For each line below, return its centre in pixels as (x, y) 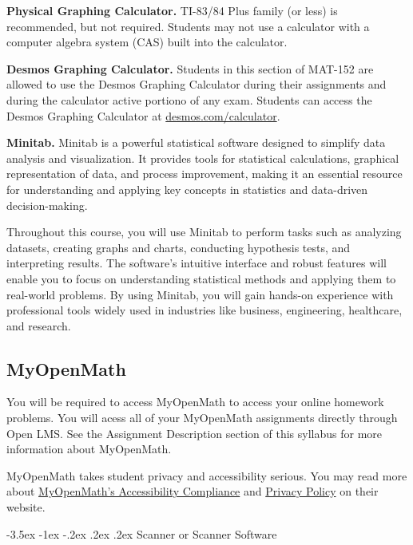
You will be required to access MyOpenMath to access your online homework (195, 402)
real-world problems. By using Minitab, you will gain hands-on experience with (200, 294)
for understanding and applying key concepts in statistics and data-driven (187, 189)
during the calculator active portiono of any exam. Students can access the (189, 99)
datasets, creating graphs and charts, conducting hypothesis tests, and (179, 247)
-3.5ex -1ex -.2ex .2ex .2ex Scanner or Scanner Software (142, 533)
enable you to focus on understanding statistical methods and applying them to (201, 278)
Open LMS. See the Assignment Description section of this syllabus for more (195, 433)
